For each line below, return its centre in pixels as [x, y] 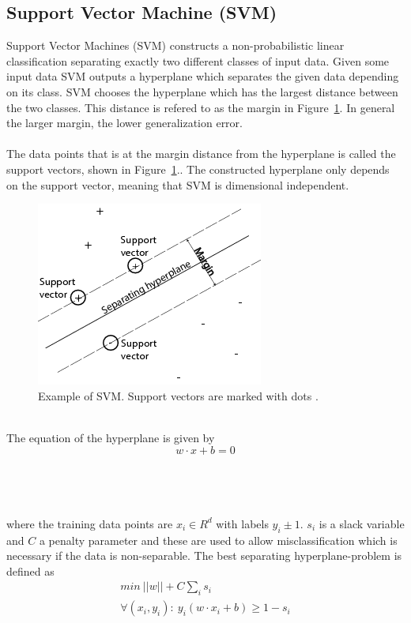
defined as [30, 570]
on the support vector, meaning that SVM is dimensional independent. [178, 184]
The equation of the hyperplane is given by [111, 437]
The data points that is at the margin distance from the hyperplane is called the [201, 154]
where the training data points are [90, 523]
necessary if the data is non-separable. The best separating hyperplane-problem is [204, 555]
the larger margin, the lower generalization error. [124, 123]
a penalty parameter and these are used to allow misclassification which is [218, 540]
